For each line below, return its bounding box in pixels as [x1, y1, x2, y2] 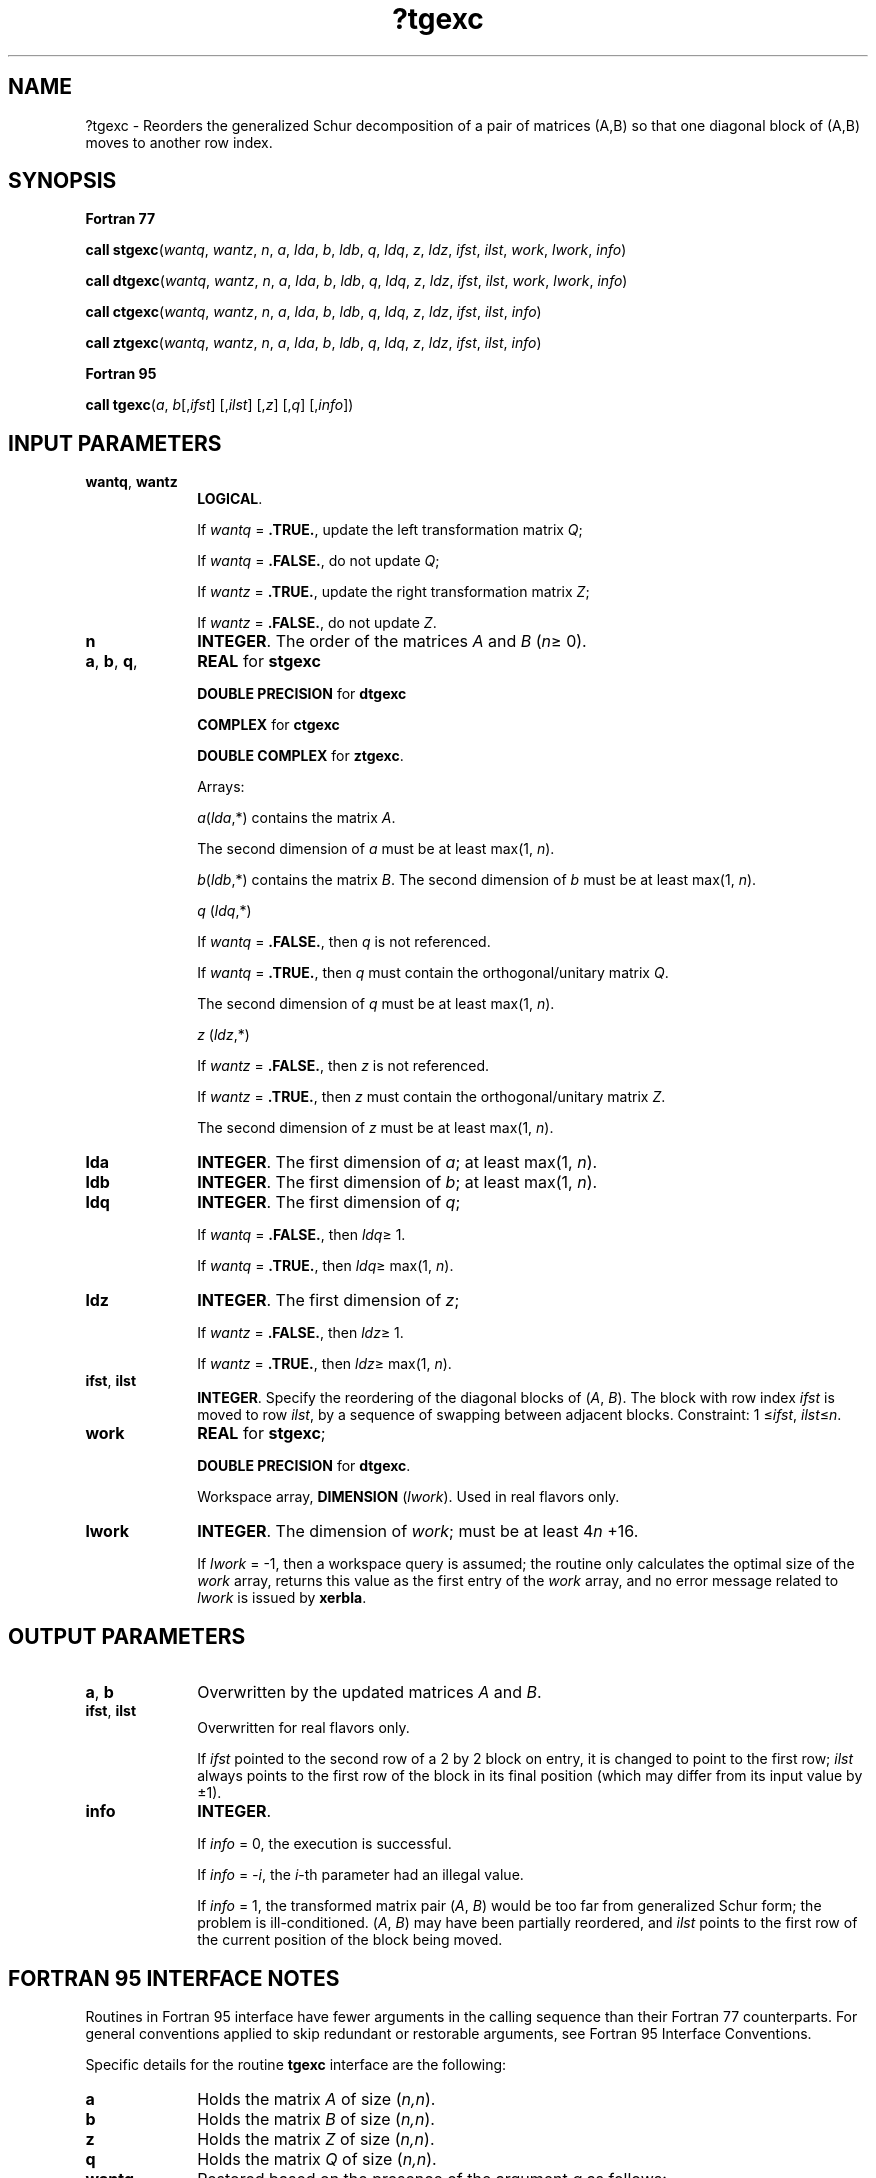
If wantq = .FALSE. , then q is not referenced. [197, 933, 491, 951]
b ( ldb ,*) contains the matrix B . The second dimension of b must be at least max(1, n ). [197, 871, 757, 889]
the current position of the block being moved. [197, 1931, 503, 1949]
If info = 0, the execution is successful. [197, 1835, 452, 1853]
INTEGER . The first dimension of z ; [197, 1290, 460, 1311]
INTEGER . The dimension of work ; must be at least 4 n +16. [197, 1521, 639, 1542]
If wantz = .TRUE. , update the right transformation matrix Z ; [197, 583, 590, 601]
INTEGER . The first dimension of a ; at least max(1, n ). [197, 1152, 598, 1173]
